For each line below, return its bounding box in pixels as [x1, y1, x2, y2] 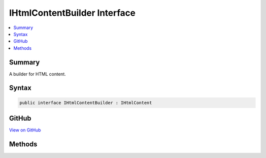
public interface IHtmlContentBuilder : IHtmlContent [19, 100, 152, 105]
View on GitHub [9, 127, 41, 133]
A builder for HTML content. [9, 71, 66, 77]
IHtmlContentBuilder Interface [9, 7, 135, 18]
